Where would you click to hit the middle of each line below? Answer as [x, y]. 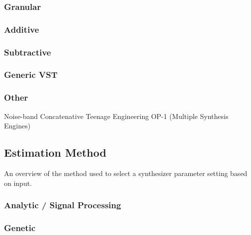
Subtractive [28, 52]
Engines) [17, 126]
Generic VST [31, 75]
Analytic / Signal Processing [63, 205]
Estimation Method [55, 152]
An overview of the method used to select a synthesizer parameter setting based [126, 173]
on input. [18, 183]
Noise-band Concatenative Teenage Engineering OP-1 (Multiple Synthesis [116, 116]
